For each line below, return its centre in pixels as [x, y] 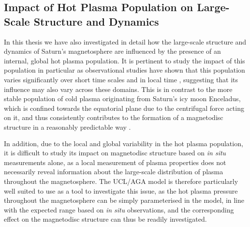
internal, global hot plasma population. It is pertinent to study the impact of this [125, 60]
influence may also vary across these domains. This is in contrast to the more [118, 89]
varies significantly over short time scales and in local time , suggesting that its [121, 79]
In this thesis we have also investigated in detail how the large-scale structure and [125, 41]
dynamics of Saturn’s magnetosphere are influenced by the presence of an [112, 51]
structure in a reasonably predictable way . [67, 127]
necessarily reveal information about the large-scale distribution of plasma [114, 172]
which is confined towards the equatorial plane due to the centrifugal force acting [124, 108]
